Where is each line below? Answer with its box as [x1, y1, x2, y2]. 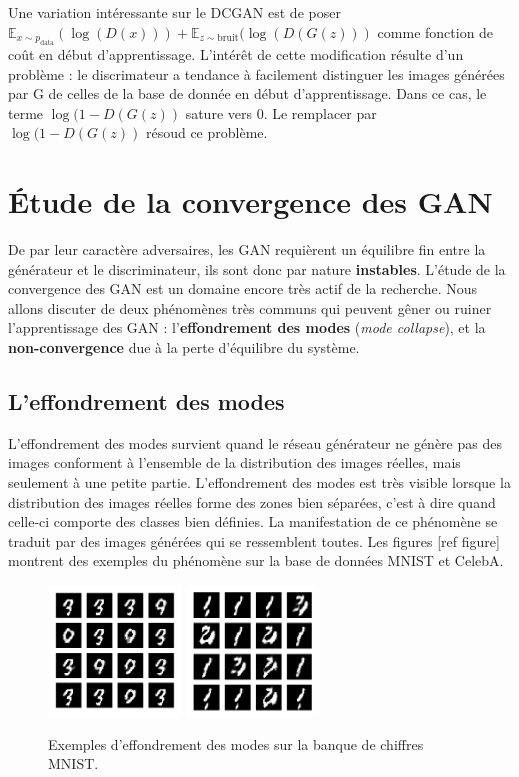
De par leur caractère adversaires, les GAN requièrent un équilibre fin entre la [8, 239, 486, 260]
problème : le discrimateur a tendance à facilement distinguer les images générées [8, 63, 505, 84]
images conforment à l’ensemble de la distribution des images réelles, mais [8, 452, 461, 473]
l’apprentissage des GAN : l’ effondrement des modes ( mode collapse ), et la [8, 317, 486, 338]
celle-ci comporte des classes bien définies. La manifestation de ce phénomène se [8, 511, 498, 532]
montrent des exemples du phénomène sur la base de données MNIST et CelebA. [8, 550, 504, 571]
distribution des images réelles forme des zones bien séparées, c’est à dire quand [8, 491, 496, 512]
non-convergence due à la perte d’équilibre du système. [8, 337, 360, 358]
